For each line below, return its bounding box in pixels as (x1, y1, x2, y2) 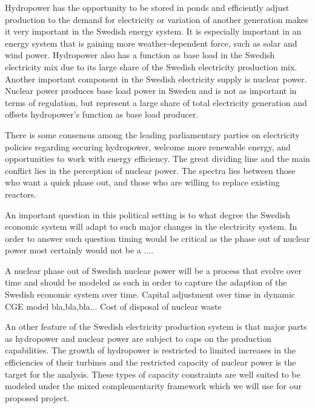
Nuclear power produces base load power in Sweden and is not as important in (5, 84, 297, 97)
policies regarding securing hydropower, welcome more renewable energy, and (5, 140, 291, 153)
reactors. (5, 187, 37, 200)
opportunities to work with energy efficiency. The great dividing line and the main (5, 152, 310, 165)
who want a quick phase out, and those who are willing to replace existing (5, 176, 280, 189)
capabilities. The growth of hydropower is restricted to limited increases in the (5, 344, 296, 356)
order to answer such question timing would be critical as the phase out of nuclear (5, 232, 310, 244)
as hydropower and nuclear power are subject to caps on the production (5, 332, 271, 344)
